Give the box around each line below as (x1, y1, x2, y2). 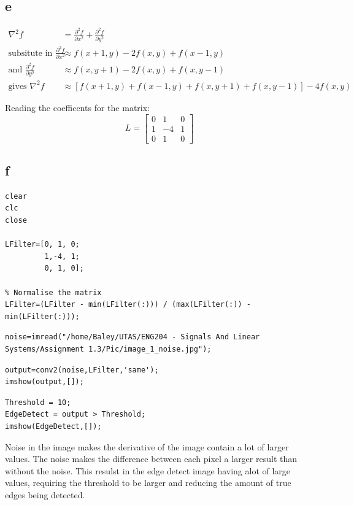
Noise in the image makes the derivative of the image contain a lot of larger (5, 440, 289, 453)
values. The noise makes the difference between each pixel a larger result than (5, 452, 297, 465)
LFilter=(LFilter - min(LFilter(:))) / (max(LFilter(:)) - (5, 300, 251, 309)
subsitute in (8, 48, 53, 58)
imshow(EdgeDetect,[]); (5, 422, 102, 431)
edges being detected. (5, 488, 85, 501)
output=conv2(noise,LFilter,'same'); (5, 365, 159, 374)
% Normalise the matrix (5, 288, 102, 297)
